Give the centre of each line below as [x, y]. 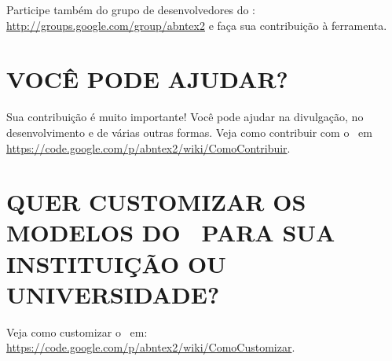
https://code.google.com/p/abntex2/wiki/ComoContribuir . [148, 147]
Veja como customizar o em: [77, 332]
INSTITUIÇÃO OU [116, 263]
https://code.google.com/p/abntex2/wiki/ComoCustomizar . [151, 347]
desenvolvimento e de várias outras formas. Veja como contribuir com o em [189, 132]
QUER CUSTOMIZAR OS [156, 202]
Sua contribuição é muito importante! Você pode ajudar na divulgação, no [185, 117]
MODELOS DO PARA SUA [171, 232]
